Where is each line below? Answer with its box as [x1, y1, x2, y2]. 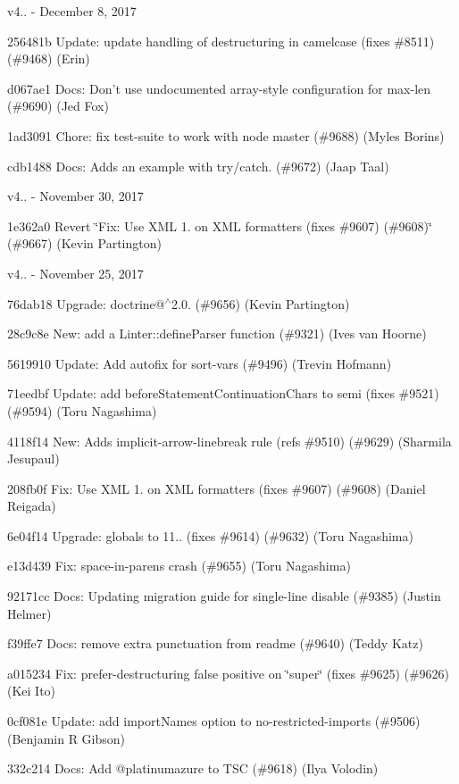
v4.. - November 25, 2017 [7, 263, 144, 282]
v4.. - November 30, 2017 [7, 187, 144, 205]
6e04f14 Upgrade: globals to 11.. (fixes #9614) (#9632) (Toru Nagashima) [7, 526, 413, 545]
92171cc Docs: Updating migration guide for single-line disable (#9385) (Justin [7, 587, 441, 605]
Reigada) [7, 496, 56, 515]
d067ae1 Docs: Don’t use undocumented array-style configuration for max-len [7, 79, 431, 97]
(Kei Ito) [7, 681, 56, 700]
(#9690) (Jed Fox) [7, 96, 109, 115]
